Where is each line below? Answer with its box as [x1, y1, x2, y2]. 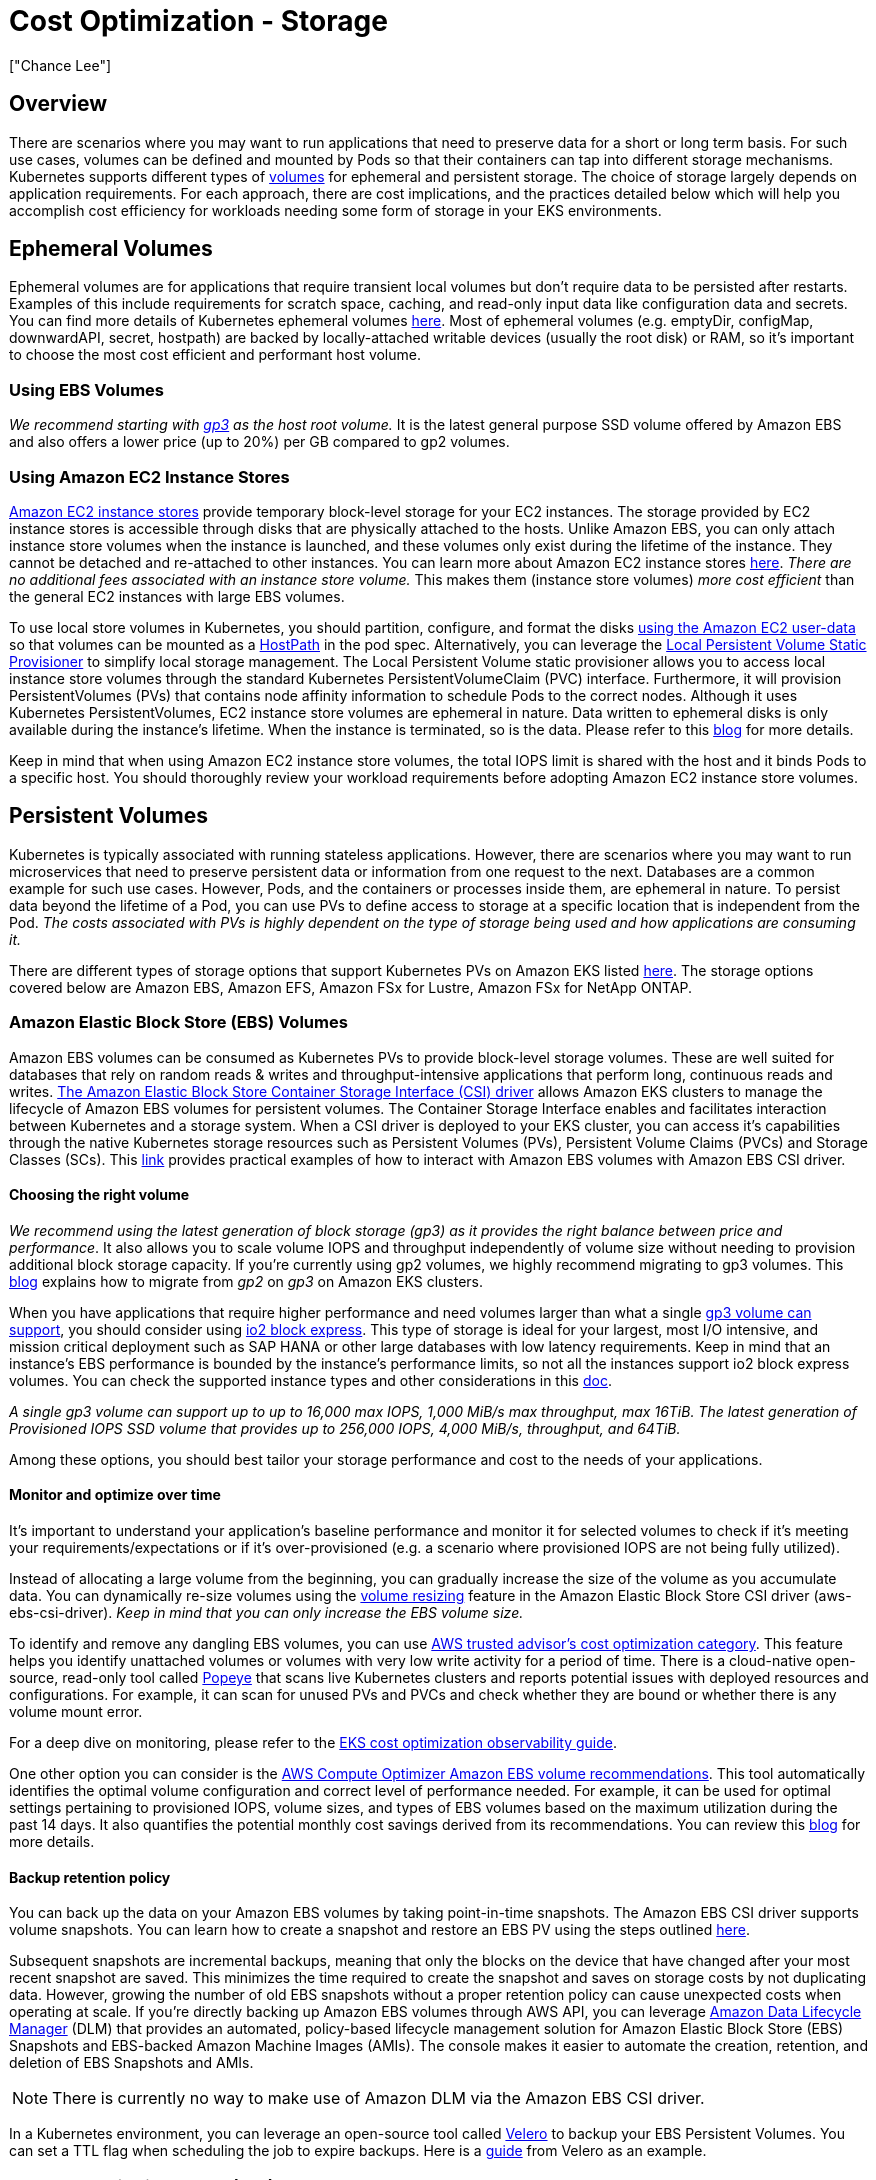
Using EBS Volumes [9, 379, 165, 400]
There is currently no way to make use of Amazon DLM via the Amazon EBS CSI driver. [52, 2088, 705, 2109]
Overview [9, 91, 108, 117]
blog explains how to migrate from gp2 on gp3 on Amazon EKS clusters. [9, 1272, 483, 1290]
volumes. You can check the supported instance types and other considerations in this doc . [9, 1371, 612, 1389]
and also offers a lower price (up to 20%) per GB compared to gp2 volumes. [9, 433, 510, 451]
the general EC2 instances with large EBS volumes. [9, 587, 345, 605]
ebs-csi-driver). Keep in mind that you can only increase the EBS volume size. [9, 1603, 524, 1621]
